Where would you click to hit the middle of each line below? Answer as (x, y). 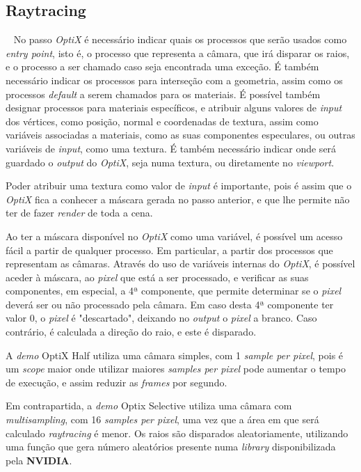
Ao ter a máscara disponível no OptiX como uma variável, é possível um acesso (174, 236)
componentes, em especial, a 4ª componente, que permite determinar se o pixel (174, 291)
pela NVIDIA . (39, 460)
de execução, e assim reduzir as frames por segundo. (117, 382)
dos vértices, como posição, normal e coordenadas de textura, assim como (162, 121)
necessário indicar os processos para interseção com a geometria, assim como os (174, 80)
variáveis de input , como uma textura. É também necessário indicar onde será (171, 148)
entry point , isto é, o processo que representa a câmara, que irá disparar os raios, (178, 53)
